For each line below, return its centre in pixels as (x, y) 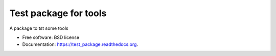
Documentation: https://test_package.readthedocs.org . (80, 44)
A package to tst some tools (39, 28)
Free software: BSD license (51, 37)
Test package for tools (58, 13)
